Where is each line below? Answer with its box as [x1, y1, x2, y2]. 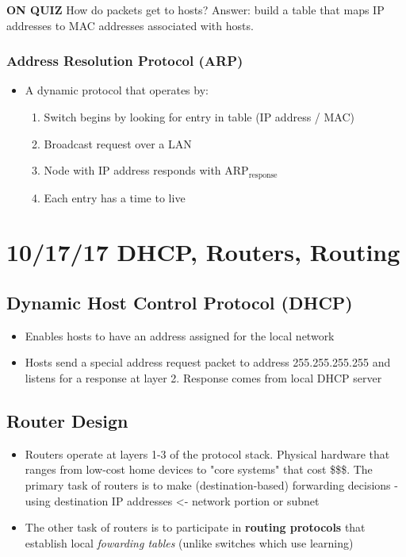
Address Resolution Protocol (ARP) [6, 51, 243, 71]
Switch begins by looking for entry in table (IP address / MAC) [44, 109, 354, 125]
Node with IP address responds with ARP [44, 162, 249, 179]
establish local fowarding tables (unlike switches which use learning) [25, 534, 354, 551]
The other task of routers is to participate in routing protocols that [25, 519, 366, 536]
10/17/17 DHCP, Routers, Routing [6, 236, 400, 268]
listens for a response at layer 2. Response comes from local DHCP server [25, 370, 382, 386]
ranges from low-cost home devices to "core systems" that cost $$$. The [25, 461, 373, 478]
